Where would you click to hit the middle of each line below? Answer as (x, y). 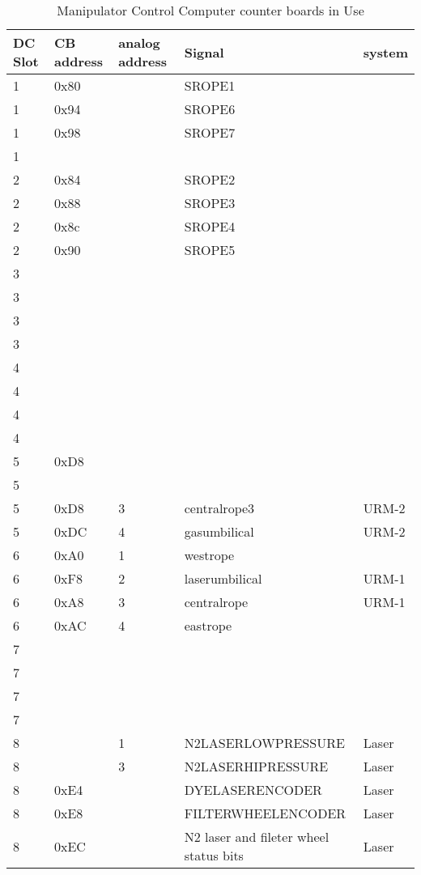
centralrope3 (219, 508)
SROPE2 (210, 179)
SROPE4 (210, 226)
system (385, 52)
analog (139, 42)
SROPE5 (210, 250)
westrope (209, 555)
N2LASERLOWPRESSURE (264, 743)
